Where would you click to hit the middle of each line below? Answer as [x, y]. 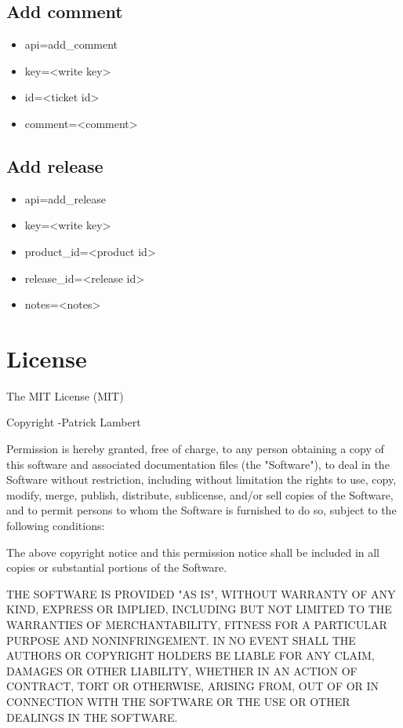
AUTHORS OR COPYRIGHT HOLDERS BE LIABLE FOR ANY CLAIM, [191, 655]
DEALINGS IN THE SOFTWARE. [92, 717]
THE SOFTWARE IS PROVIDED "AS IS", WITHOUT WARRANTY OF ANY [201, 593]
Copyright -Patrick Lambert [74, 422]
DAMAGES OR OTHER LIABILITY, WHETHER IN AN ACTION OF [182, 670]
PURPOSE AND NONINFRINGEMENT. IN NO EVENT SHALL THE [181, 640]
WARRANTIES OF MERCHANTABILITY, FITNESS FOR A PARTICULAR [197, 624]
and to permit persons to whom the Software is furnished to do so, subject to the [201, 510]
